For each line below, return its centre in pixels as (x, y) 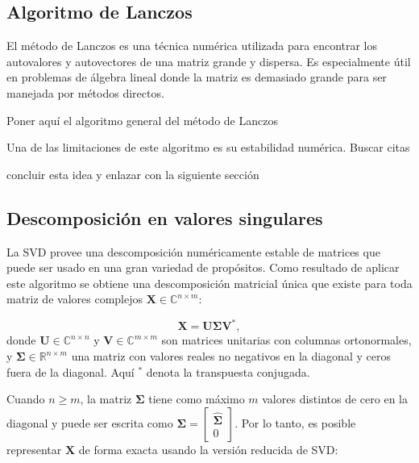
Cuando (26, 399)
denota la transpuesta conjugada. (228, 371)
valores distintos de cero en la (335, 399)
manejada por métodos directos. (85, 92)
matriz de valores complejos (75, 299)
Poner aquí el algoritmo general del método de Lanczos (142, 120)
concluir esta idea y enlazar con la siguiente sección (133, 174)
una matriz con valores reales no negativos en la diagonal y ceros (231, 356)
